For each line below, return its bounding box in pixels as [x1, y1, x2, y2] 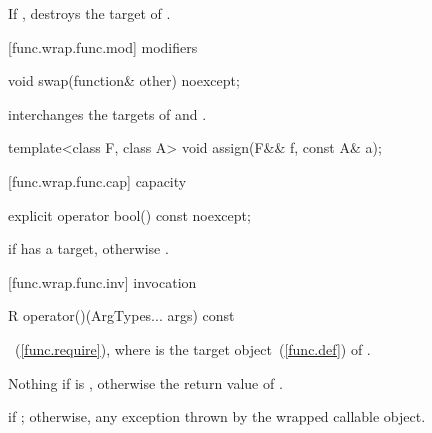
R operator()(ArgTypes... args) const [8, 305, 235, 326]
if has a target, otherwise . [8, 238, 169, 259]
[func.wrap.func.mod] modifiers [8, 36, 198, 57]
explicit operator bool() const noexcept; [8, 204, 251, 225]
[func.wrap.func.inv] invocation [8, 271, 197, 292]
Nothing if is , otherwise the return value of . [8, 372, 283, 393]
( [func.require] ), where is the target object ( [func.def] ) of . [14, 338, 371, 359]
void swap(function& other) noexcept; [8, 70, 240, 91]
